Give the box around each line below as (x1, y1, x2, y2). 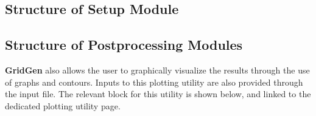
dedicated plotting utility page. (5, 99, 121, 112)
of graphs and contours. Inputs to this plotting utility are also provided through (5, 75, 303, 88)
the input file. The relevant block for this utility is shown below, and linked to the (5, 87, 311, 100)
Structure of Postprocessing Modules (5, 35, 243, 54)
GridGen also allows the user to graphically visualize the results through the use (5, 63, 310, 76)
